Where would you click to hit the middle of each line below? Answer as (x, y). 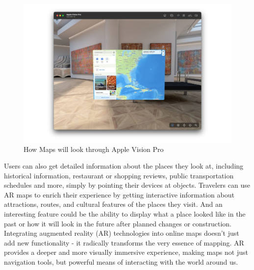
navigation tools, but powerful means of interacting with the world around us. (121, 261)
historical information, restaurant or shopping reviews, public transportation (119, 175)
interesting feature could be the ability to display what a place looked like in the (125, 213)
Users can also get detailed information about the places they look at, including (124, 165)
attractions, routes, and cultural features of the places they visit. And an (113, 204)
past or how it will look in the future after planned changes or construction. (118, 223)
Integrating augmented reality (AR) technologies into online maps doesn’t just (122, 233)
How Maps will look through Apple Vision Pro (94, 149)
